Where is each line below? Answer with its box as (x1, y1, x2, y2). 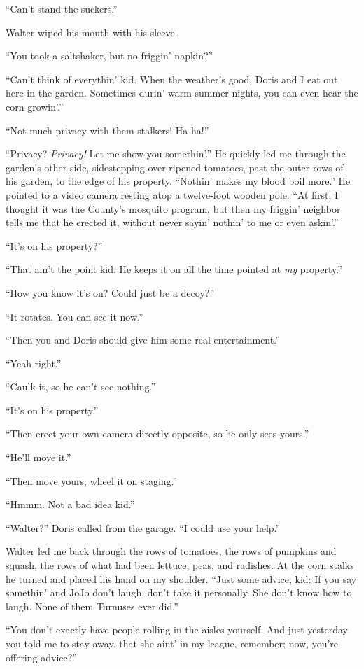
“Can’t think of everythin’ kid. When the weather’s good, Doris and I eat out (6, 71, 338, 86)
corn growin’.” (6, 99, 64, 113)
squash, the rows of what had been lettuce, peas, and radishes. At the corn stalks (6, 558, 354, 572)
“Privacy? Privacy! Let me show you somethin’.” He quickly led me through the (6, 146, 346, 161)
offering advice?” (6, 649, 77, 664)
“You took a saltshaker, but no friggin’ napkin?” (6, 48, 213, 63)
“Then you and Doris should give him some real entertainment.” (6, 332, 280, 347)
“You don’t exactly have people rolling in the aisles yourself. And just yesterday (6, 622, 348, 637)
